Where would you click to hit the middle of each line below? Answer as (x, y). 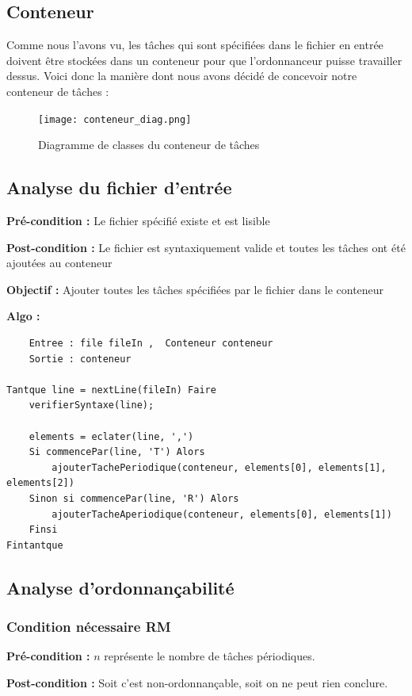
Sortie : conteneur (80, 359)
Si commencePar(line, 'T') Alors (117, 452)
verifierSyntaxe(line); (92, 405)
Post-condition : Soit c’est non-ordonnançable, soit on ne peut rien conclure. (197, 682)
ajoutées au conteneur (59, 263)
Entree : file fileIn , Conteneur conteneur (151, 343)
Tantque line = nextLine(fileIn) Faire (111, 390)
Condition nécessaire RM (89, 627)
